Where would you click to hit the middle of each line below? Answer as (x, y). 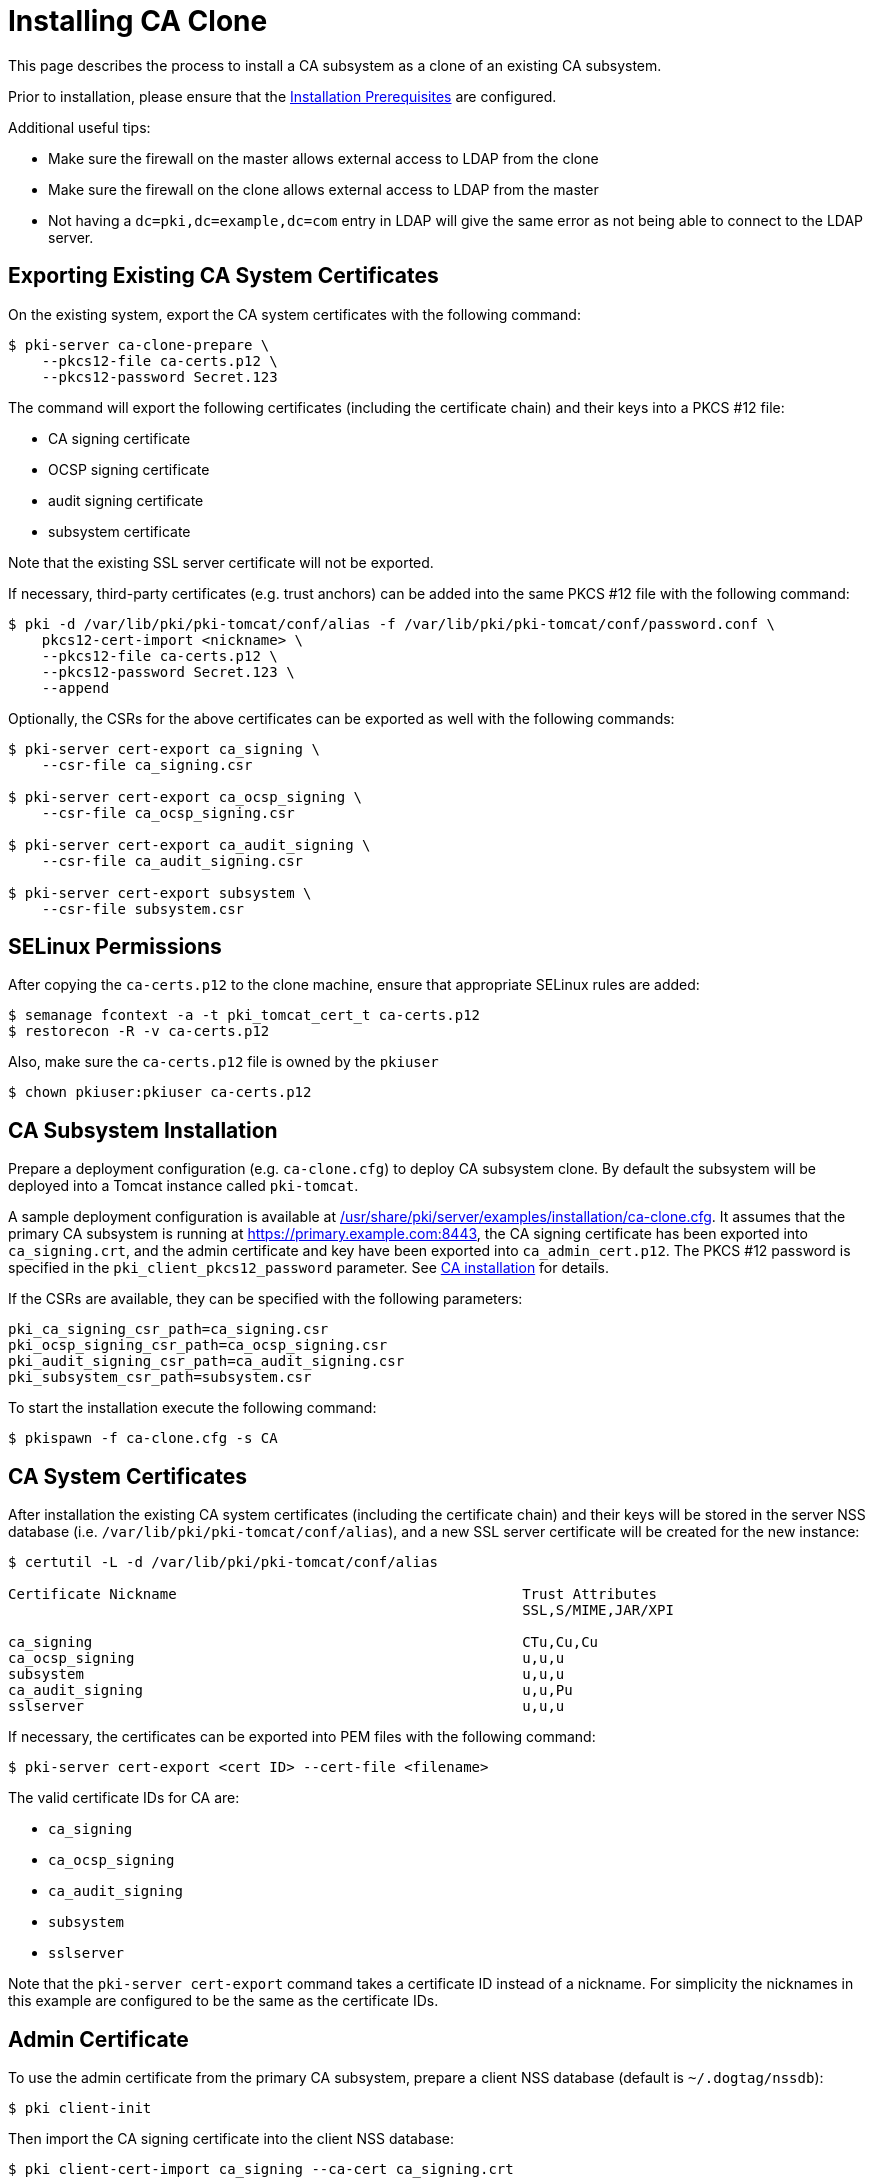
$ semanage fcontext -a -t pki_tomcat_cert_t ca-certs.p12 (244, 1015)
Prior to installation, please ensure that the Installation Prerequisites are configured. (282, 96)
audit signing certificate (126, 500)
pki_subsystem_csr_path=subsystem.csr (160, 1377)
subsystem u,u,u (286, 1674)
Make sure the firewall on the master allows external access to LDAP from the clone (323, 158)
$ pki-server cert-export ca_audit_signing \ (189, 844)
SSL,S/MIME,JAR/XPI (598, 1610)
